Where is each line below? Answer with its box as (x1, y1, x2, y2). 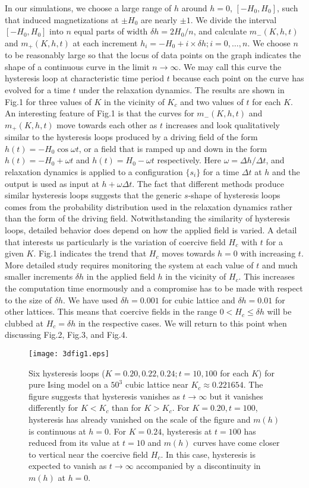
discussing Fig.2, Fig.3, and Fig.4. (5, 328, 128, 341)
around (181, 2, 207, 14)
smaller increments (5, 270, 73, 283)
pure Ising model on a (29, 378, 108, 391)
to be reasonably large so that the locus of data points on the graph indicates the (5, 49, 301, 61)
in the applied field (86, 270, 155, 283)
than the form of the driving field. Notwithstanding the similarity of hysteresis (5, 212, 290, 224)
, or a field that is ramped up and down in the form (78, 142, 267, 154)
